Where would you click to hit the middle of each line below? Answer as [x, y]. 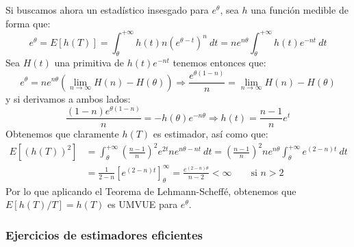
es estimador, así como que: [211, 134]
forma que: [28, 23]
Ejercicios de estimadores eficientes [104, 234]
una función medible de [300, 10]
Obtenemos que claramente [62, 134]
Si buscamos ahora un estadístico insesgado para [107, 10]
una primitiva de [89, 63]
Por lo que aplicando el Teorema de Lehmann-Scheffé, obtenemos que [151, 191]
